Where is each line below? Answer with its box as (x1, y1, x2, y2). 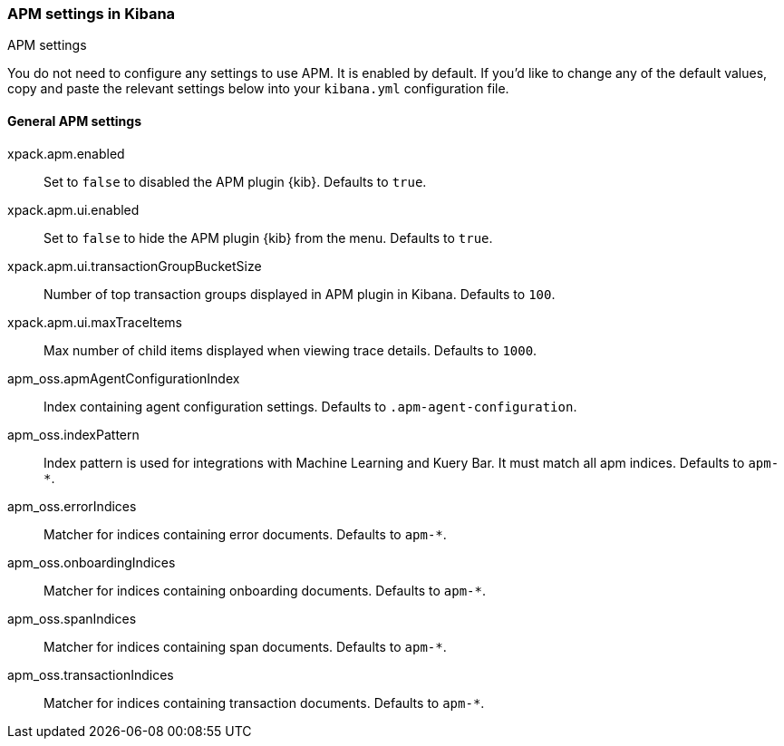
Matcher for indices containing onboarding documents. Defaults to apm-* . (44, 582, 486, 598)
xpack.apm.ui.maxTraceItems (7, 314, 183, 330)
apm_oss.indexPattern (7, 426, 140, 442)
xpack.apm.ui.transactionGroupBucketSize (7, 257, 262, 274)
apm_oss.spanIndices (7, 610, 137, 626)
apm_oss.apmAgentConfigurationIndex (7, 370, 240, 386)
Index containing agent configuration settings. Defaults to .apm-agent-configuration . (44, 398, 577, 414)
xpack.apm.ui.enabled (7, 201, 140, 218)
